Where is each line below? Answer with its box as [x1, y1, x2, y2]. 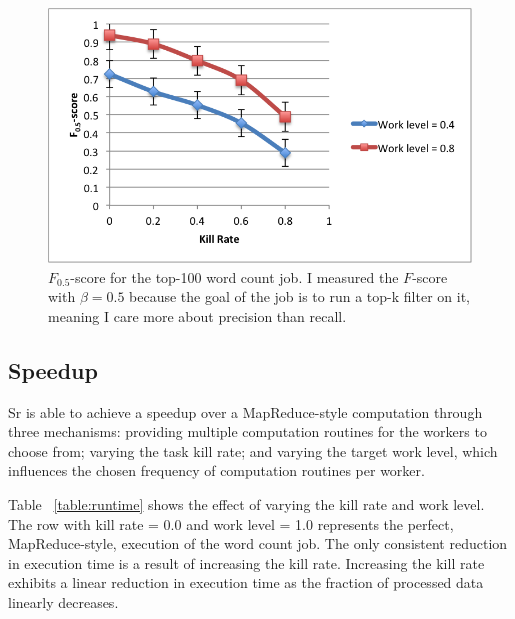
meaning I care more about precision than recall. [48, 305, 347, 326]
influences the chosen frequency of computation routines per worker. [8, 460, 425, 481]
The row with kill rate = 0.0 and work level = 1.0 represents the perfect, [8, 513, 454, 534]
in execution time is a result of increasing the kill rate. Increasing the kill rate [8, 552, 485, 573]
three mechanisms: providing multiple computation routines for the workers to [8, 421, 487, 442]
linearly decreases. [8, 591, 119, 612]
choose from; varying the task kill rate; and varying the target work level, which [8, 440, 498, 461]
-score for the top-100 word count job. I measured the [70, 266, 399, 287]
